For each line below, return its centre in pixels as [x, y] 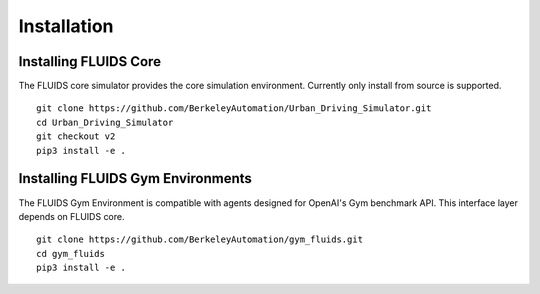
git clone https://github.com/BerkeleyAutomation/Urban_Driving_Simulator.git [234, 108]
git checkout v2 [76, 136]
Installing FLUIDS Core [90, 61]
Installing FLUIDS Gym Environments [135, 178]
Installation [66, 26]
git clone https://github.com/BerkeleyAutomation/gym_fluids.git [200, 239]
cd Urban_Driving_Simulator [105, 122]
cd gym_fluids [70, 253]
